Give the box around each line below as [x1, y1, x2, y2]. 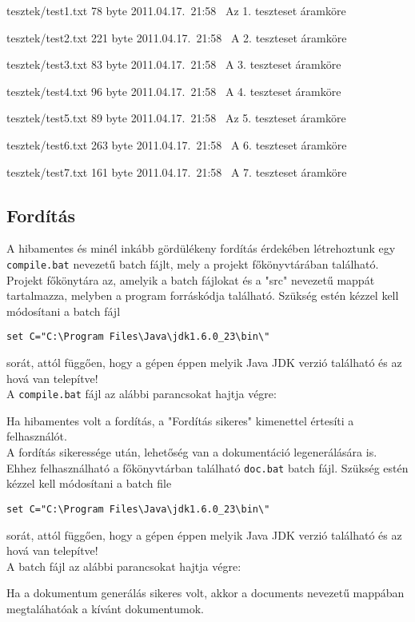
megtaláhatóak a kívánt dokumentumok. [6, 600, 204, 616]
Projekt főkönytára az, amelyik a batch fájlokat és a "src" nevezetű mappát [6, 271, 375, 288]
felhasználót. [6, 428, 67, 445]
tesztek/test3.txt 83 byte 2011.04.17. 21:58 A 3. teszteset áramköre [6, 56, 341, 73]
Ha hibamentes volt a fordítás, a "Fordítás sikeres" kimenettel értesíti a [6, 412, 354, 429]
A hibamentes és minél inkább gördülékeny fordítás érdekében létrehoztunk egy [6, 240, 396, 257]
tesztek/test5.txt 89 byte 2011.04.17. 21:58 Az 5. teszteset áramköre [6, 110, 346, 126]
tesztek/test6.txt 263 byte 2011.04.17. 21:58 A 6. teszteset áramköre [6, 136, 347, 153]
